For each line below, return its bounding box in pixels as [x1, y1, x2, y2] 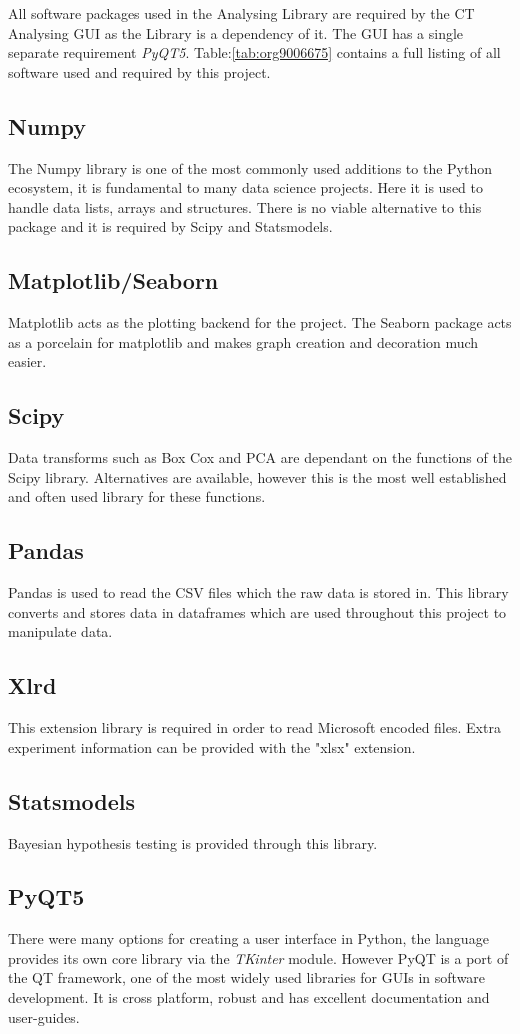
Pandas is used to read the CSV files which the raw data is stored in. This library [8, 582, 509, 603]
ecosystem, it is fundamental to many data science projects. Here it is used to [8, 177, 483, 198]
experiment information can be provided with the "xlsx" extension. [8, 736, 416, 757]
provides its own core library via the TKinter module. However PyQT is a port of [8, 947, 509, 968]
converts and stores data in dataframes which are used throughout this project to [8, 601, 507, 622]
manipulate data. [8, 621, 113, 642]
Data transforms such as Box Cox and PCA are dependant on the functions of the [8, 447, 512, 468]
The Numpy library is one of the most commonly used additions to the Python [8, 157, 492, 178]
